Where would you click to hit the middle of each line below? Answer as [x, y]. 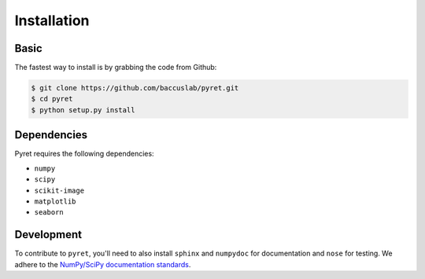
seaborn [49, 213]
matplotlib [55, 201]
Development [48, 235]
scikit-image [59, 190]
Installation [52, 20]
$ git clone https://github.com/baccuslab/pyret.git [135, 88]
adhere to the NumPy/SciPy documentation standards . [103, 264]
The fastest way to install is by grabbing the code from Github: [116, 68]
